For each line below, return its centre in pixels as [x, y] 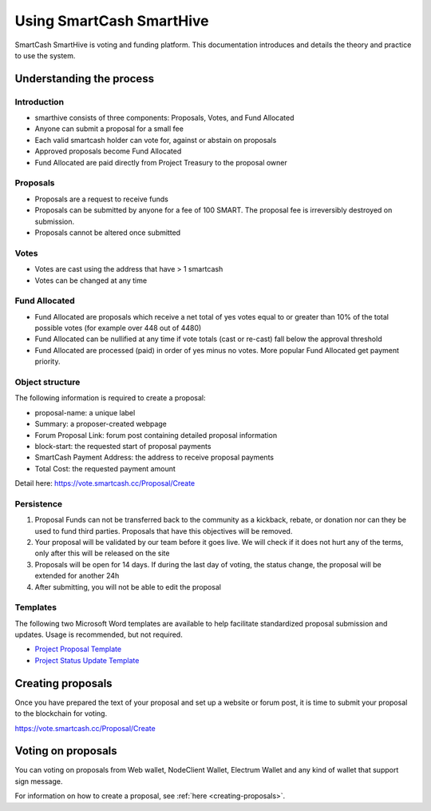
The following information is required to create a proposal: [110, 398]
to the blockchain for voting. [61, 714]
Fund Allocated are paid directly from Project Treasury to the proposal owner [161, 162]
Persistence [39, 503]
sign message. [39, 781]
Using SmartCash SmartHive [112, 21]
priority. [47, 362]
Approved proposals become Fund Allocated [108, 151]
